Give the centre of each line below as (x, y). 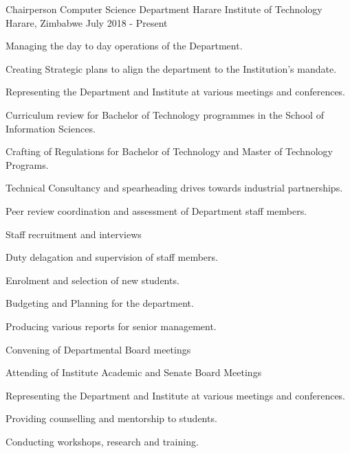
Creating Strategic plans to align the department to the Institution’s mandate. (171, 68)
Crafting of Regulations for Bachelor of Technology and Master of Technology (169, 151)
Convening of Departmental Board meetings (98, 349)
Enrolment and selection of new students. (92, 280)
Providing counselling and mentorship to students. (111, 418)
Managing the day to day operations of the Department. (124, 46)
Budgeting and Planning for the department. (100, 303)
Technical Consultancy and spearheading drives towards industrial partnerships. (174, 188)
